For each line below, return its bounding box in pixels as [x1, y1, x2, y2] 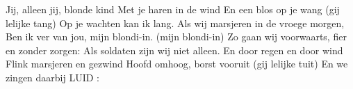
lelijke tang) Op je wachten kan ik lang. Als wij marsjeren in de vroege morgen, [6, 15, 345, 30]
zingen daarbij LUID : [6, 70, 100, 84]
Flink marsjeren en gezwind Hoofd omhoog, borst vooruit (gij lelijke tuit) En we [6, 56, 348, 71]
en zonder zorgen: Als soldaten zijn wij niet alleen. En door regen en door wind [6, 42, 343, 57]
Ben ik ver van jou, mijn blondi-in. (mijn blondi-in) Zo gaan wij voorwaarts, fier [6, 29, 347, 44]
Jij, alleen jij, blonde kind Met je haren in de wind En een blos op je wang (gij [6, 2, 340, 16]
